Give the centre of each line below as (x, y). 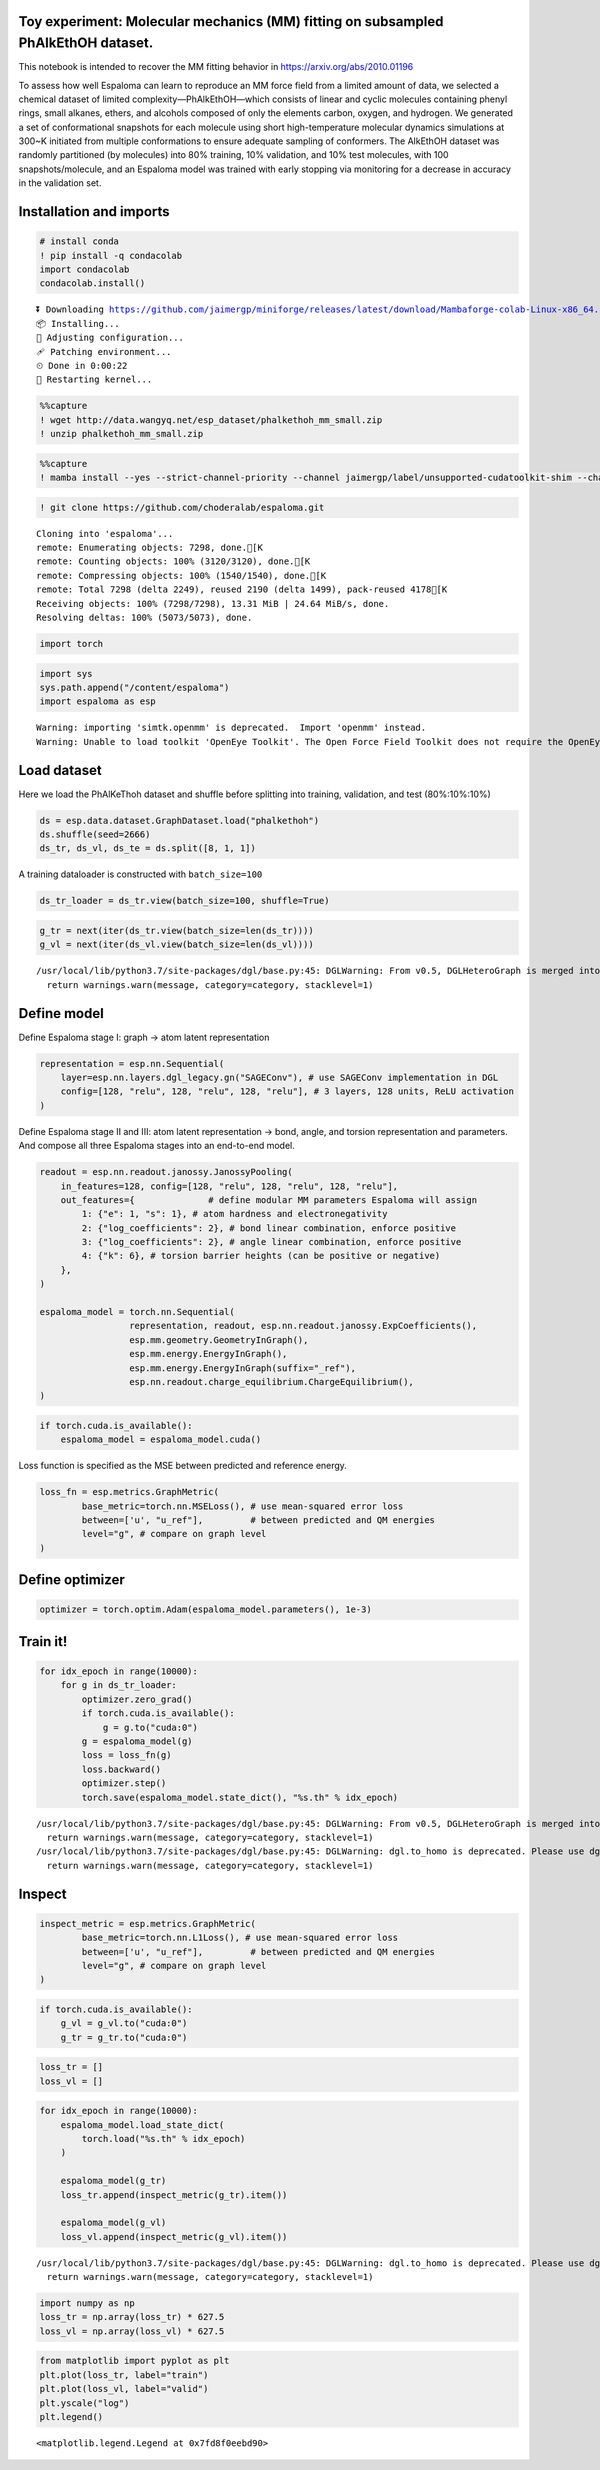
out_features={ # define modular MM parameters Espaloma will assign (269, 1199)
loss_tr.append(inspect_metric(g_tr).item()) (174, 2194)
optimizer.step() (124, 1783)
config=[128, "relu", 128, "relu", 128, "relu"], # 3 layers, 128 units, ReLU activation (287, 1091)
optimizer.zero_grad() (137, 1699)
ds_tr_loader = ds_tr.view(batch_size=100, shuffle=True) (184, 901)
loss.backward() (121, 1769)
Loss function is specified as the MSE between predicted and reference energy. (182, 1466)
